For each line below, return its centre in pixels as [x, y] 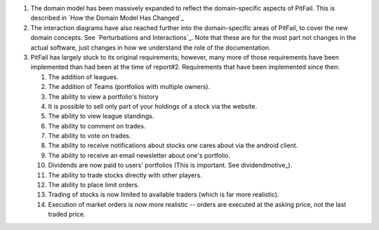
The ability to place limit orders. [94, 185]
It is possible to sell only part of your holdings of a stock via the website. [153, 106]
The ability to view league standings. [101, 116]
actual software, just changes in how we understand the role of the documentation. [151, 47]
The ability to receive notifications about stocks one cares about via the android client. [173, 146]
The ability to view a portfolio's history [104, 96]
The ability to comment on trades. [97, 126]
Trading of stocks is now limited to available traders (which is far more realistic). [164, 195]
